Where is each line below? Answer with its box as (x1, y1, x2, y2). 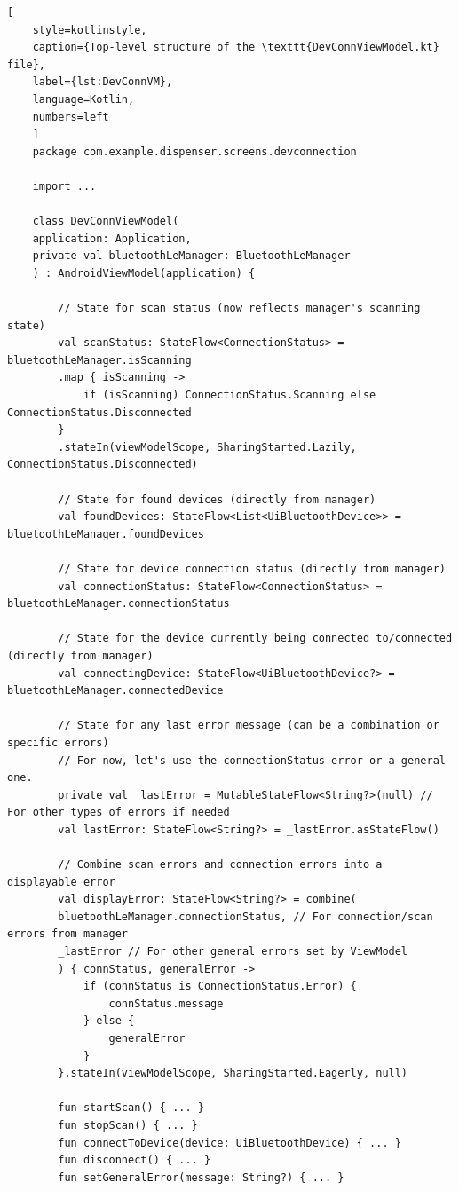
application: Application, (32, 232, 192, 245)
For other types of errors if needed (7, 806, 230, 819)
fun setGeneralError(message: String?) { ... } (58, 1171, 344, 1184)
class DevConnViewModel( (32, 215, 179, 228)
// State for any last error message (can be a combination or (58, 719, 439, 732)
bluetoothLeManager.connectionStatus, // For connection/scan (58, 910, 433, 923)
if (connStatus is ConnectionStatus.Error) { (83, 980, 357, 993)
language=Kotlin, (32, 92, 135, 106)
